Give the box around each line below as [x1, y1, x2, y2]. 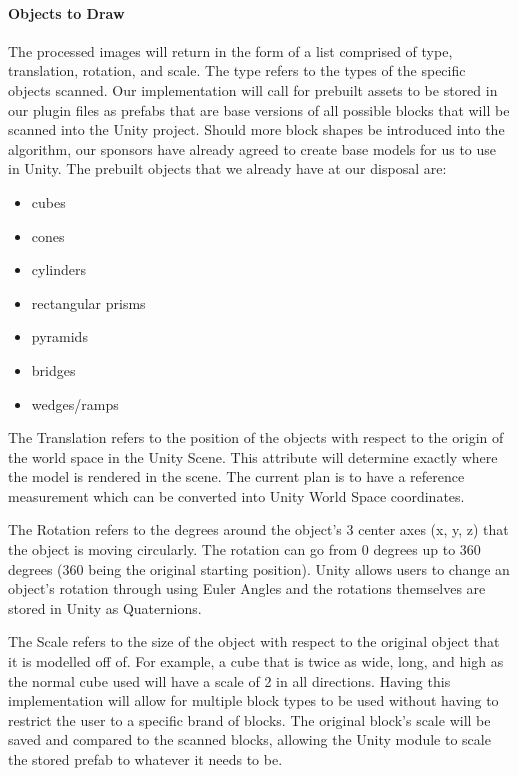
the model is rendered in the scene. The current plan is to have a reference [8, 466, 465, 487]
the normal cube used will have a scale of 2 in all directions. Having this [8, 670, 451, 691]
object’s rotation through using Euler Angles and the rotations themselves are [8, 578, 486, 599]
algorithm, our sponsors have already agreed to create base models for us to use [8, 138, 497, 159]
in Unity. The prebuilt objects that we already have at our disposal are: [8, 158, 447, 179]
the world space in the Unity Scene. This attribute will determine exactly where [8, 446, 498, 467]
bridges [31, 359, 76, 380]
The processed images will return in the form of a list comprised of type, [8, 40, 453, 61]
